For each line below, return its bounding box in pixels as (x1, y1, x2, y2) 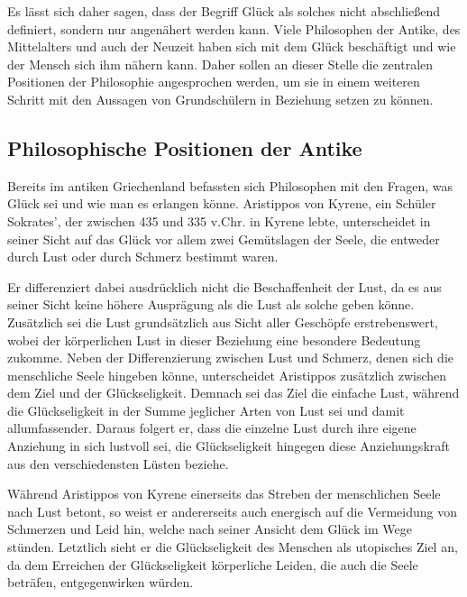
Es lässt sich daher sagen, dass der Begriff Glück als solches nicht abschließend (7, 2, 441, 20)
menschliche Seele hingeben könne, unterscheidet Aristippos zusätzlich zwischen (7, 365, 447, 384)
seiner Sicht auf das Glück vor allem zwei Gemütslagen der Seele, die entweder (7, 229, 440, 248)
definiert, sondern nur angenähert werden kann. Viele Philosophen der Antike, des (7, 19, 461, 38)
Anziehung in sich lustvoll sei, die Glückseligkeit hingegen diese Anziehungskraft (7, 436, 450, 455)
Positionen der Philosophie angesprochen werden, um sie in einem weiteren (7, 72, 420, 91)
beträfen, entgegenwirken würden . (7, 573, 194, 592)
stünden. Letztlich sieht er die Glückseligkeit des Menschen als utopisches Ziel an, (7, 537, 458, 556)
